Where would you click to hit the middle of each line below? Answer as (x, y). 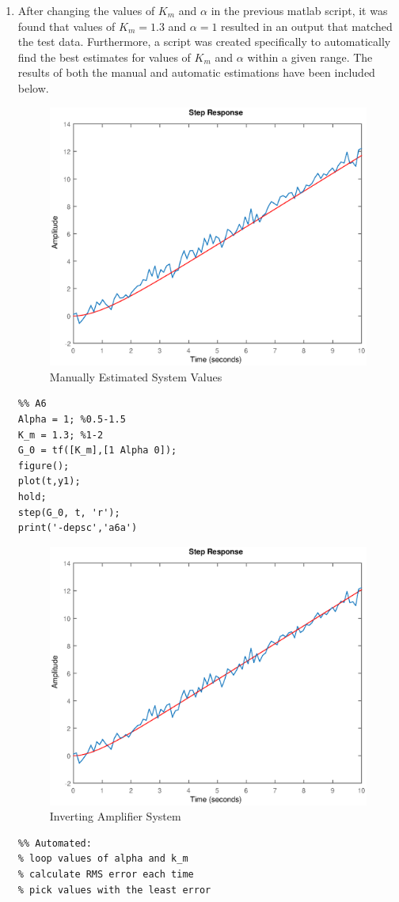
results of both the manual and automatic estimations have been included (196, 72)
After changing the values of (86, 10)
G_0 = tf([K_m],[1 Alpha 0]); (97, 451)
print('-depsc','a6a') (78, 528)
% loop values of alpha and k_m (103, 859)
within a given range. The (310, 57)
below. (33, 87)
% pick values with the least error (114, 890)
